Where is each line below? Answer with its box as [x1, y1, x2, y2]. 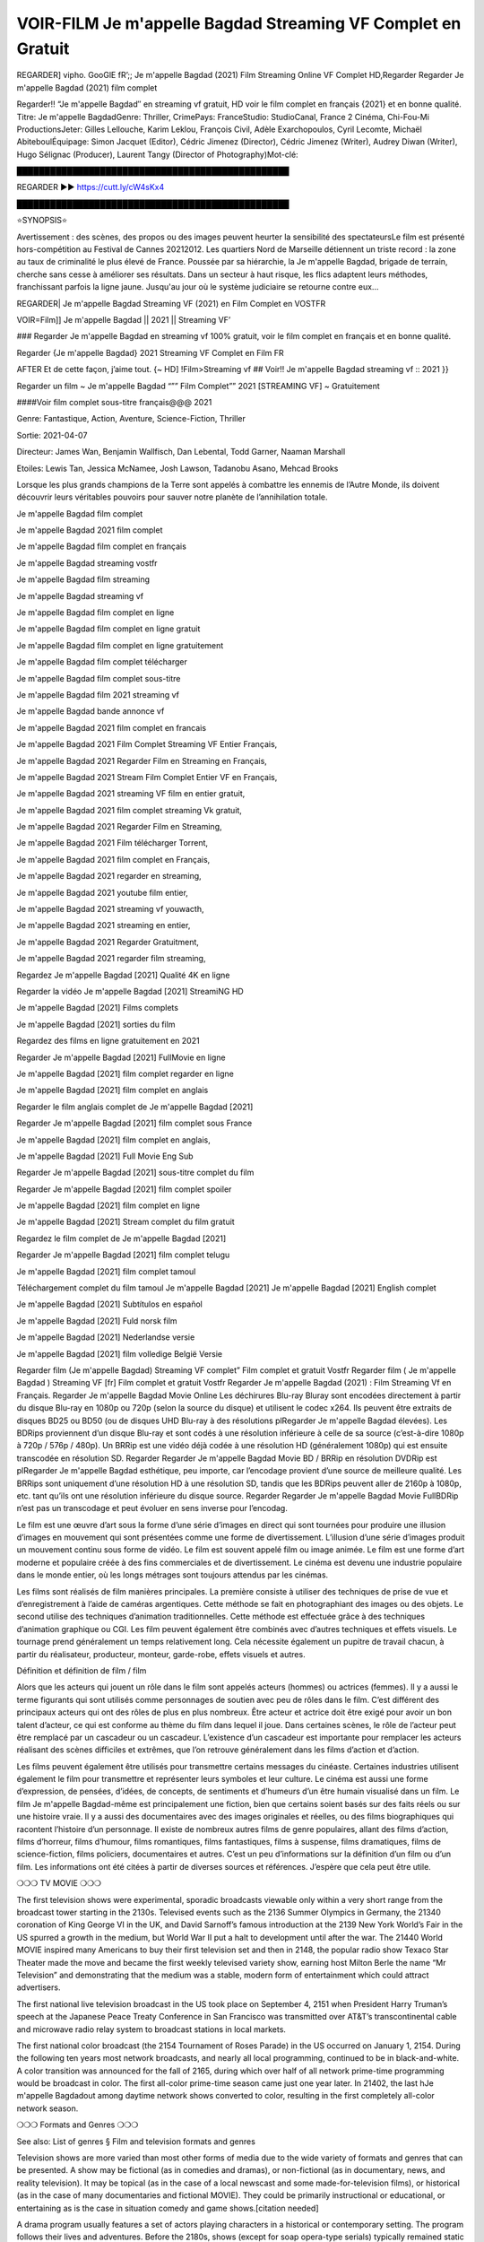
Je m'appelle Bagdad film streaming [16, 574, 150, 585]
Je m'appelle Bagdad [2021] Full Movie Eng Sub [16, 1151, 194, 1161]
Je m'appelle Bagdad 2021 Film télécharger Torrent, [16, 838, 209, 848]
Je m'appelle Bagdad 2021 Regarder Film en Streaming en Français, [16, 755, 268, 766]
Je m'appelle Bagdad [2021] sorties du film [16, 1019, 176, 1030]
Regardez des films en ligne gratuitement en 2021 [16, 1036, 201, 1047]
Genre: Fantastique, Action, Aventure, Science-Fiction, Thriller [16, 413, 246, 424]
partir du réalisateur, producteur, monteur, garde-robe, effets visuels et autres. [16, 1648, 306, 1659]
